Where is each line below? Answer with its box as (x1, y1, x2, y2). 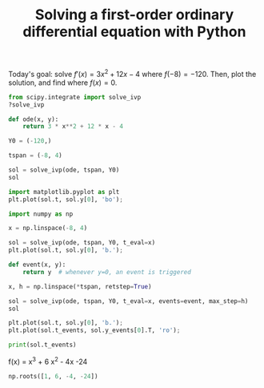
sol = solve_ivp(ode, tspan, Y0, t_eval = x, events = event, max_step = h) (8, 297, 249, 305)
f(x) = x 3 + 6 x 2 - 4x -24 (8, 355, 88, 366)
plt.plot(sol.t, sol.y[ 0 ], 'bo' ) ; (8, 195, 124, 204)
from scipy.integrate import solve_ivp (8, 93, 142, 101)
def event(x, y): (8, 261, 66, 269)
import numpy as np (8, 210, 74, 218)
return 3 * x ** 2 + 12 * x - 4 (22, 123, 124, 131)
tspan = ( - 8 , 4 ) (8, 152, 62, 160)
